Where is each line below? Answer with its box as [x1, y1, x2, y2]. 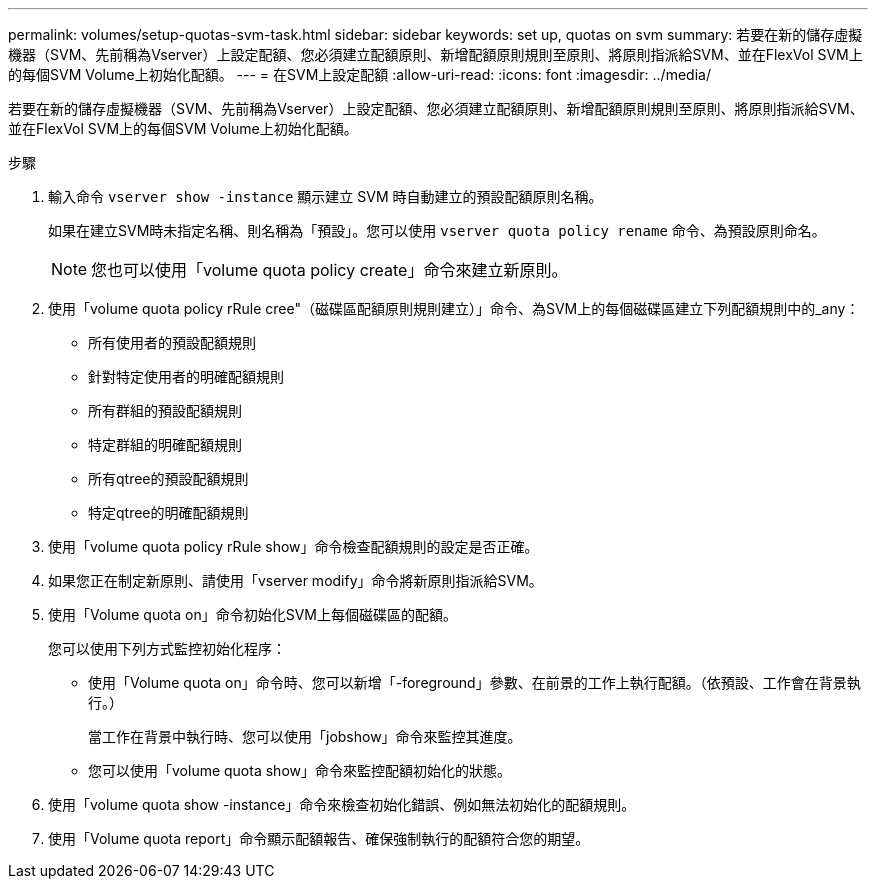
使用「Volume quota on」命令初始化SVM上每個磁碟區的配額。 [48, 606, 458, 623]
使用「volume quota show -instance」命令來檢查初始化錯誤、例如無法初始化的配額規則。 [48, 796, 636, 813]
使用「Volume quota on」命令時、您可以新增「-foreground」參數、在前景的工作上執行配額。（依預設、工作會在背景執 [88, 674, 861, 691]
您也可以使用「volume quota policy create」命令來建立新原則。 [91, 260, 568, 280]
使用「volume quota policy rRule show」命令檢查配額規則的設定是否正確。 [48, 538, 539, 555]
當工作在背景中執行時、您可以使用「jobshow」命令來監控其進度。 [88, 728, 522, 745]
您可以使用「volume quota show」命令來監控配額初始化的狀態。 [88, 762, 511, 779]
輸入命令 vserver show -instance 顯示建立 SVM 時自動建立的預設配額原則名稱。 [48, 188, 603, 205]
